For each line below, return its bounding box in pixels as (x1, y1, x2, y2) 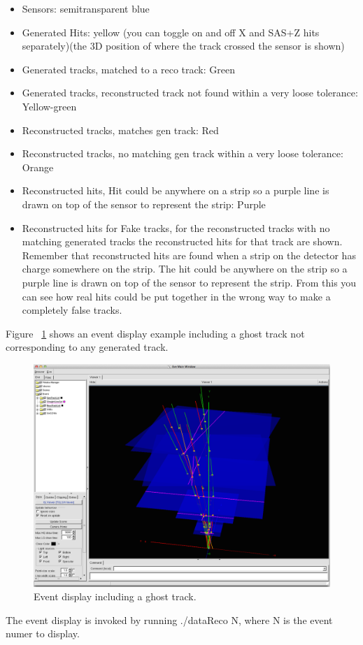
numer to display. (6, 626, 80, 641)
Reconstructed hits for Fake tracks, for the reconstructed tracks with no (22, 220, 330, 235)
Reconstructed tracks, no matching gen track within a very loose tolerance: (22, 146, 343, 161)
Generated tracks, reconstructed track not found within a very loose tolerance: (22, 85, 358, 100)
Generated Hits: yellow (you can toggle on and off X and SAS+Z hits (22, 24, 320, 39)
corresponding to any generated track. (6, 340, 169, 354)
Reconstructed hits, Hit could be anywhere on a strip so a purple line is (22, 183, 329, 198)
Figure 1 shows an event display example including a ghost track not (6, 326, 305, 340)
